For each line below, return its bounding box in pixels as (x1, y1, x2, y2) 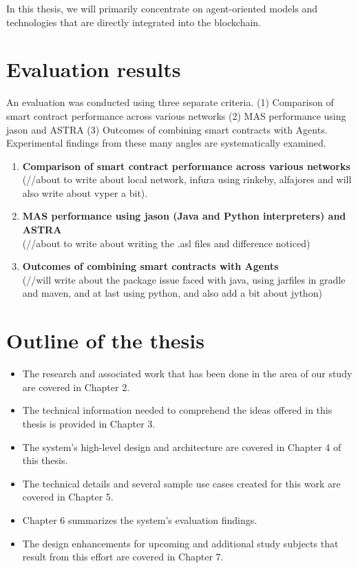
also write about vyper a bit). (22, 185, 148, 200)
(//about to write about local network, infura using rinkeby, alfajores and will (22, 172, 352, 187)
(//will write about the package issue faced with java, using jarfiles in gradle (22, 272, 346, 286)
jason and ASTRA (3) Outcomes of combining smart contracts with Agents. (6, 122, 328, 136)
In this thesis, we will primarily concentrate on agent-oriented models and (6, 1, 317, 15)
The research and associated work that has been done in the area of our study (22, 366, 352, 381)
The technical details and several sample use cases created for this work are (22, 476, 341, 490)
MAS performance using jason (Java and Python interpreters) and (22, 209, 346, 223)
